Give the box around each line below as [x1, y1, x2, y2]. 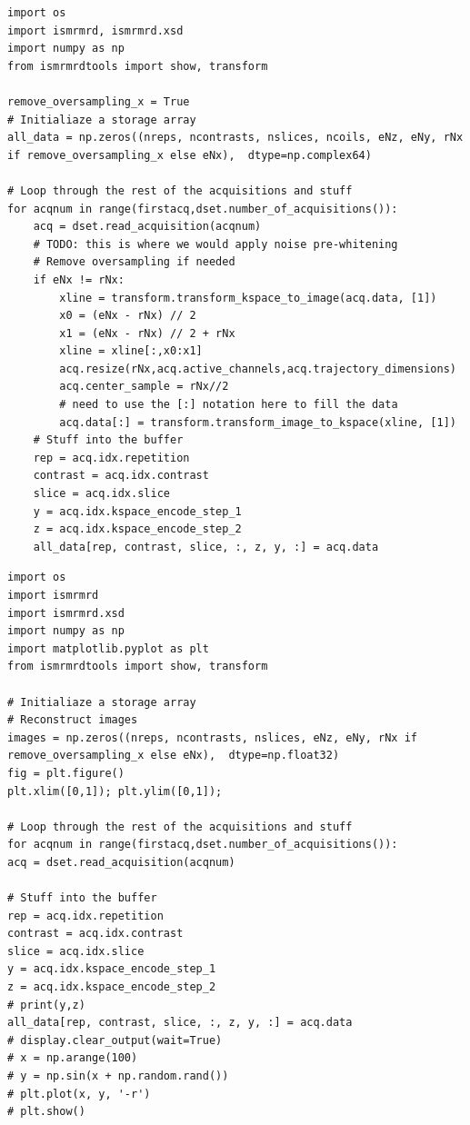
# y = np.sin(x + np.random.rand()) [7, 1070, 229, 1083]
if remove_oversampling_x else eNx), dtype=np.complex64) [7, 148, 372, 162]
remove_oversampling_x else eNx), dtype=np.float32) [7, 749, 340, 762]
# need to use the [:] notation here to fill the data [59, 398, 398, 412]
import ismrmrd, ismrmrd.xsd [7, 24, 184, 37]
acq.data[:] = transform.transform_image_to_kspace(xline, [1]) [59, 415, 456, 429]
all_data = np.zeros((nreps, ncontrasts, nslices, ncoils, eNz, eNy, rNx [7, 131, 464, 144]
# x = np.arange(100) [7, 1051, 138, 1065]
